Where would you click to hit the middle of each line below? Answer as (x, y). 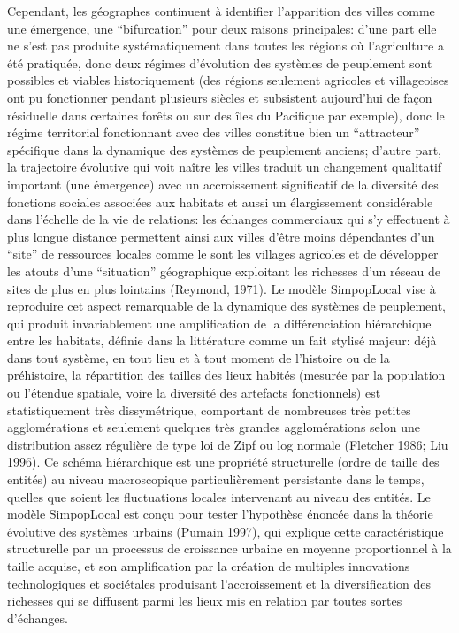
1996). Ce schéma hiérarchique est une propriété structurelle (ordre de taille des (223, 462)
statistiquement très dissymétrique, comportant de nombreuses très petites (209, 409)
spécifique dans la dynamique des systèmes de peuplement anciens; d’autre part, (224, 149)
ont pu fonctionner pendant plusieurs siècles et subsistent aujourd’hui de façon (220, 97)
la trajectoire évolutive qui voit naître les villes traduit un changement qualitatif (225, 167)
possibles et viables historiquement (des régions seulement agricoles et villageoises (228, 80)
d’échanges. (38, 618)
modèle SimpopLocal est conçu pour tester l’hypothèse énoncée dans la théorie (220, 514)
